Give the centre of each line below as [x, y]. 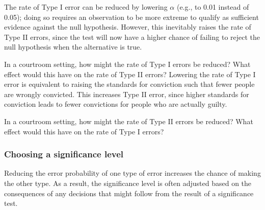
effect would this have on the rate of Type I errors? [84, 131]
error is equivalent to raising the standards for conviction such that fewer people [129, 84]
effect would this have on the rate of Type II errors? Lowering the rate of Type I [130, 74]
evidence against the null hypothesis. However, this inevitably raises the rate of [128, 27]
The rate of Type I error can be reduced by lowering [86, 7]
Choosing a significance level [64, 154]
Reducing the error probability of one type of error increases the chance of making [132, 173]
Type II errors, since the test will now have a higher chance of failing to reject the [132, 37]
